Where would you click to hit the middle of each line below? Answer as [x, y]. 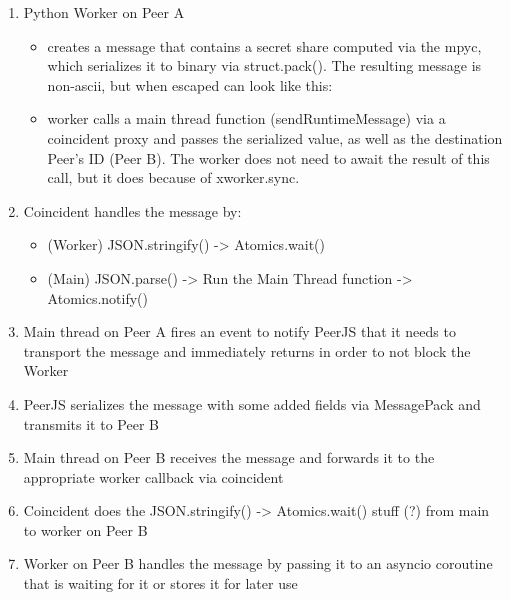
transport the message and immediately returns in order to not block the [247, 350]
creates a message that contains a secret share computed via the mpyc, [264, 45]
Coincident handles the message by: [132, 210]
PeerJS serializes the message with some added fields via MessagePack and [252, 403]
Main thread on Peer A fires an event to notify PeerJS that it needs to [239, 331]
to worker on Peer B [85, 529]
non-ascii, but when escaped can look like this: [190, 84]
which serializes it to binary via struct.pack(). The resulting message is [264, 65]
